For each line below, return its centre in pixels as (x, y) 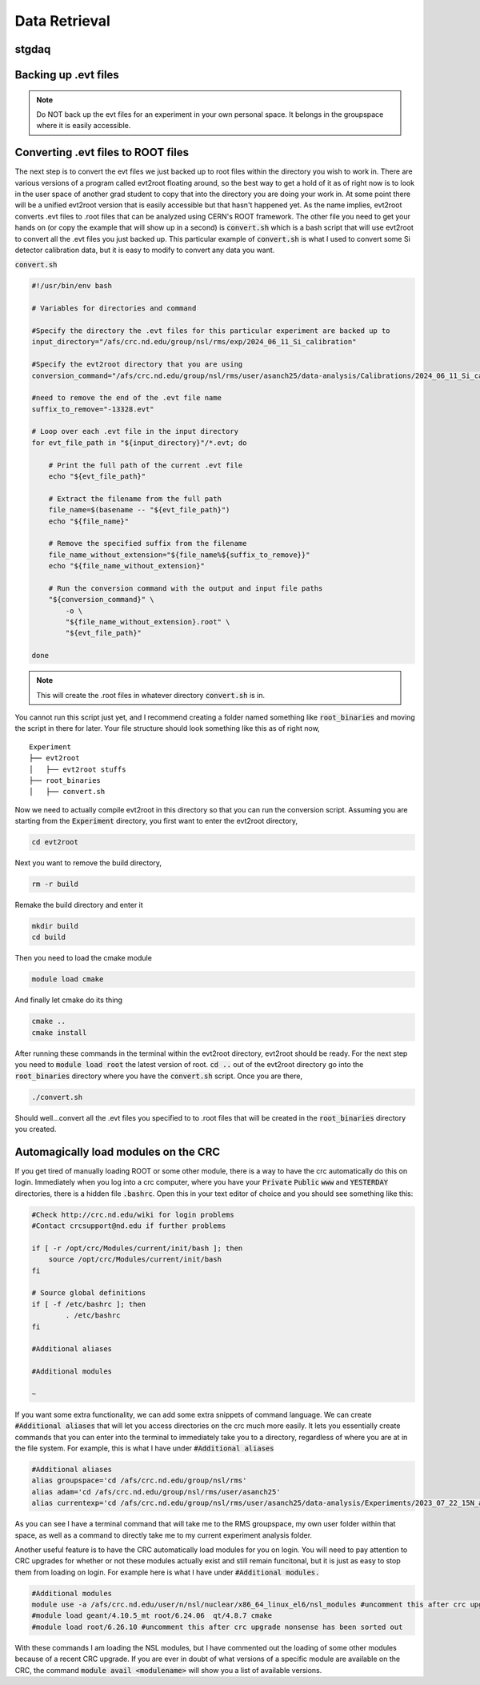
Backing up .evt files (67, 75)
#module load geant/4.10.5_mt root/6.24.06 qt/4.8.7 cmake (152, 1616)
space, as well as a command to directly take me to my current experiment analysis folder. (163, 1535)
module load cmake (68, 979)
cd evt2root (55, 842)
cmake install (59, 1032)
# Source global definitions (89, 1293)
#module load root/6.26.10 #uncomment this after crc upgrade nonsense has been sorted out (217, 1627)
